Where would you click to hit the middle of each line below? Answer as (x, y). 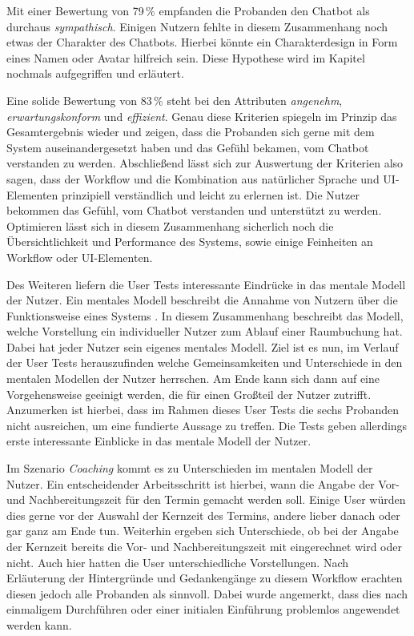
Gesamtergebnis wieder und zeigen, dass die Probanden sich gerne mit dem (191, 132)
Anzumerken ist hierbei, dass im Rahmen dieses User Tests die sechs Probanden (203, 410)
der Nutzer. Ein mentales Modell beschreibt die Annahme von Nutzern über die (202, 300)
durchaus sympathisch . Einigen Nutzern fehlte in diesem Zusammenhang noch (197, 26)
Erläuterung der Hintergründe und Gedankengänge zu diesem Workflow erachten (205, 578)
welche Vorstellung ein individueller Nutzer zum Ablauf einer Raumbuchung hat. (205, 331)
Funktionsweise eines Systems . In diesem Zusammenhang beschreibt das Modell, (205, 315)
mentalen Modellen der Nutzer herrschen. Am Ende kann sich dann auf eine (193, 378)
